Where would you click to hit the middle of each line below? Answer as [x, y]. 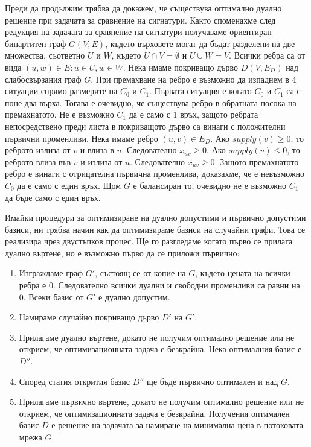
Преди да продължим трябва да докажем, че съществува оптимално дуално [143, 8]
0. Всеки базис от [51, 296]
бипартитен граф [36, 43]
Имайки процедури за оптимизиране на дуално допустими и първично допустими [155, 217]
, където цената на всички [243, 273]
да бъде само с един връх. [53, 197]
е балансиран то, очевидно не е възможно [210, 185]
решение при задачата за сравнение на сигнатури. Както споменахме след [140, 20]
